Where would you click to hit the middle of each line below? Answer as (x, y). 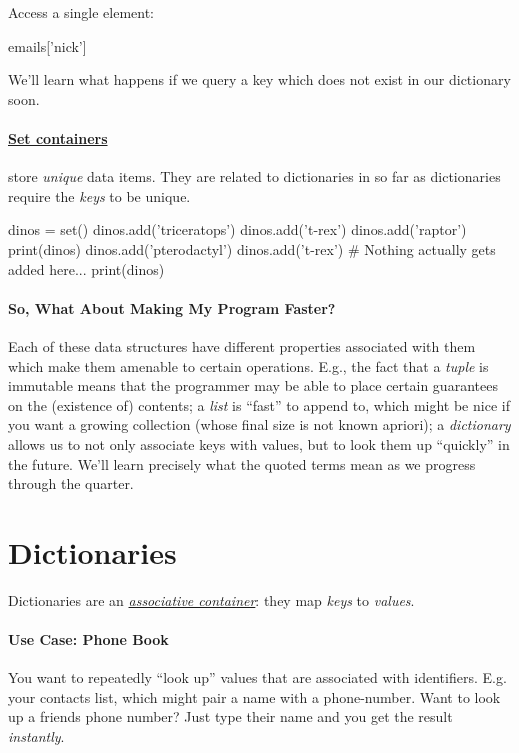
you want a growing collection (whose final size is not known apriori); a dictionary (259, 424)
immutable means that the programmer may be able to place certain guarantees (253, 385)
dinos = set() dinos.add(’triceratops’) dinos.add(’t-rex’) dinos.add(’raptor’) (237, 229)
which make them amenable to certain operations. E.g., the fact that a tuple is (248, 365)
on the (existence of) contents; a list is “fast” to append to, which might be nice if (259, 404)
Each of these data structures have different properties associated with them (242, 345)
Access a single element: (81, 12)
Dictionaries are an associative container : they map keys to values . (211, 599)
